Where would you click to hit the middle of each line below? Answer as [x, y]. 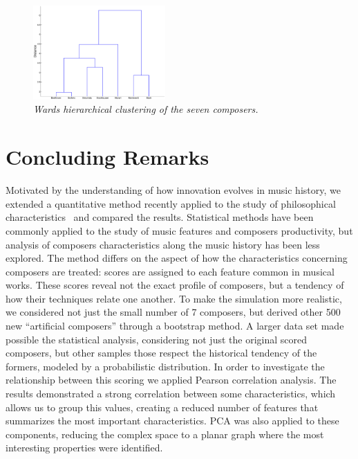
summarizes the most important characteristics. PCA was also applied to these [172, 421]
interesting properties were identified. [84, 448]
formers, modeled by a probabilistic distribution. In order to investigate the [165, 366]
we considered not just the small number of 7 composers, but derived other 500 [173, 312]
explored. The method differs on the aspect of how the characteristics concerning [177, 258]
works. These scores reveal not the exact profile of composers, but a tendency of [175, 285]
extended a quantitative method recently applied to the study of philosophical [171, 203]
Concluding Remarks [107, 157]
